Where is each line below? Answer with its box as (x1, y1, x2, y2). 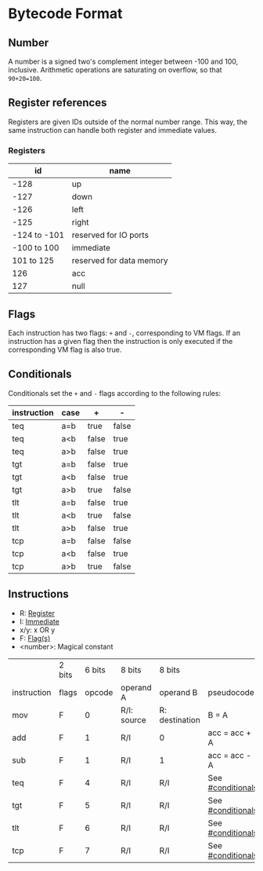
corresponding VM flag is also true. (8, 345, 122, 354)
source (121, 714, 146, 725)
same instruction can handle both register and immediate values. (8, 125, 218, 134)
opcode (85, 686, 113, 697)
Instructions (8, 587, 69, 601)
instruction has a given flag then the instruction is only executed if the (8, 336, 233, 346)
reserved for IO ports (71, 229, 149, 240)
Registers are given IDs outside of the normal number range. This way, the (8, 117, 248, 126)
